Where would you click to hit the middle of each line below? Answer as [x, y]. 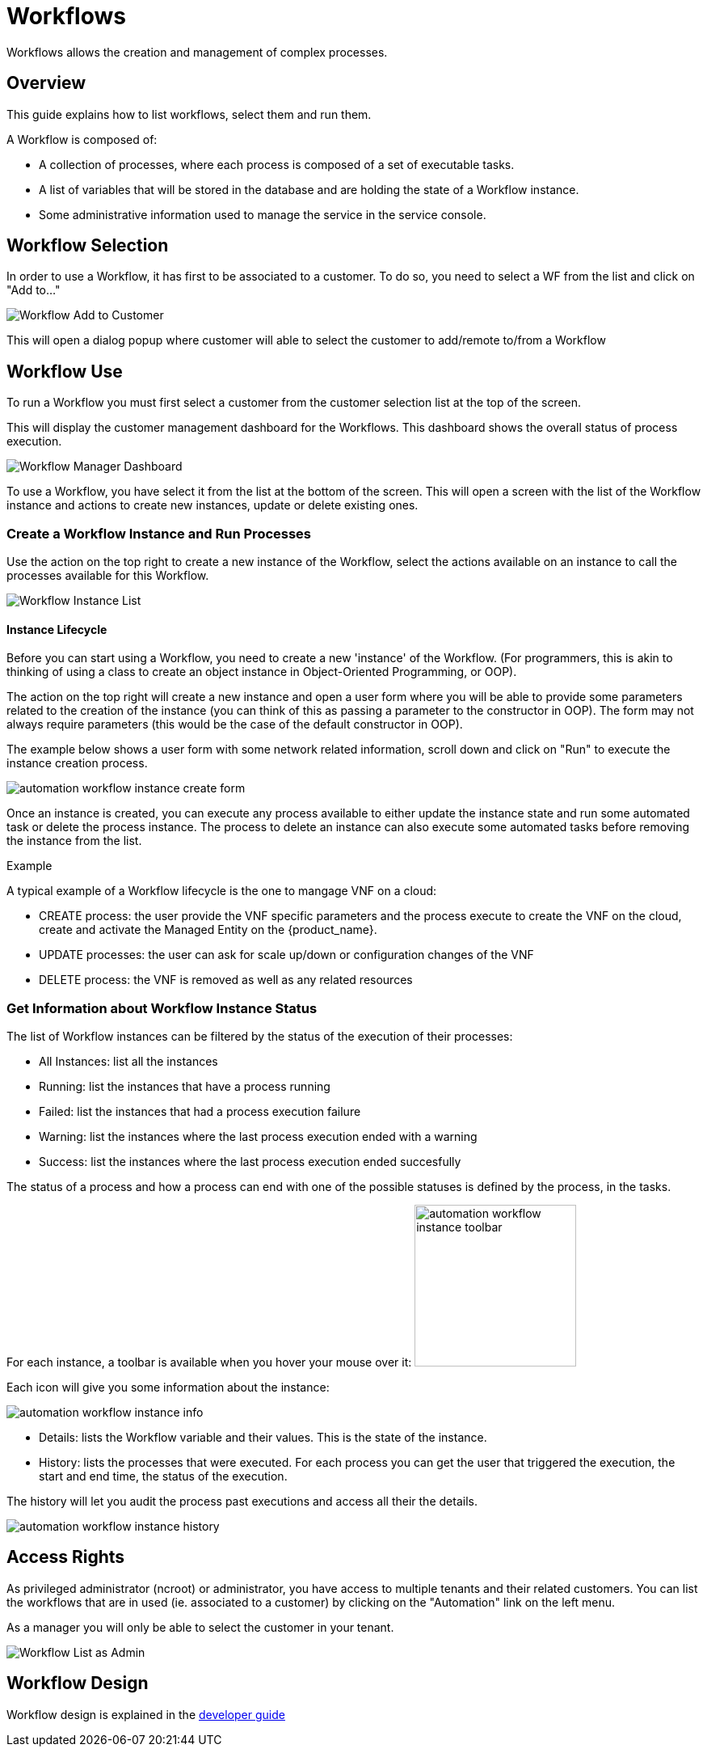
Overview [46, 83]
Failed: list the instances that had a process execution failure [200, 1111]
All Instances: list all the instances [128, 1061]
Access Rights [66, 1557]
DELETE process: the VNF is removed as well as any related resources [226, 980]
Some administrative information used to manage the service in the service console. [263, 214]
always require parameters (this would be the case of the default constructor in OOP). [235, 724]
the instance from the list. [74, 841]
